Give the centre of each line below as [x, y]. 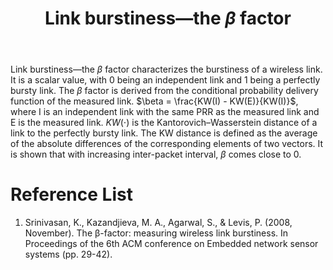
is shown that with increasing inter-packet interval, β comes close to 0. [156, 154]
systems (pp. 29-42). [68, 254]
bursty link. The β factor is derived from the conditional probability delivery [164, 91]
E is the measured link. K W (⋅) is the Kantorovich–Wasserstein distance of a [164, 123]
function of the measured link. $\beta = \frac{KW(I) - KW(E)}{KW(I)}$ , [154, 101]
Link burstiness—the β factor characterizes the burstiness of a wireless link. [166, 69]
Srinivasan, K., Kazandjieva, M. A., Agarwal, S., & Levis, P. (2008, [158, 223]
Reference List [71, 194]
